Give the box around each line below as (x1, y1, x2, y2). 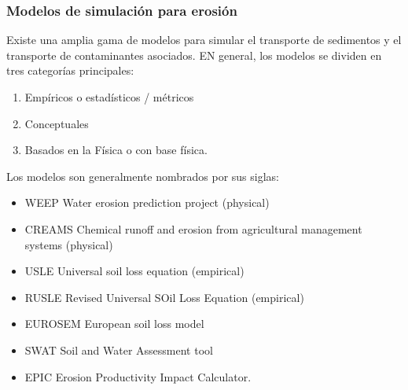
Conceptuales (24, 115, 89, 131)
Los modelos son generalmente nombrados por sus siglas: (6, 167, 280, 184)
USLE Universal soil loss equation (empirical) (24, 263, 244, 279)
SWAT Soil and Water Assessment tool (24, 341, 213, 358)
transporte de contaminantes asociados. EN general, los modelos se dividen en (6, 46, 382, 63)
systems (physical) (24, 236, 113, 252)
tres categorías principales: (6, 62, 134, 79)
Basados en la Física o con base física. (24, 142, 208, 158)
